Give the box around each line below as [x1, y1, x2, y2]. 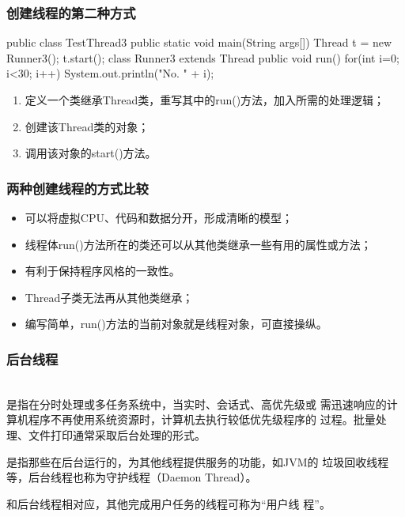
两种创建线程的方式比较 [6, 178, 149, 198]
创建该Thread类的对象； [25, 118, 150, 134]
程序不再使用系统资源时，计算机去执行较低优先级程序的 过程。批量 [28, 411, 376, 428]
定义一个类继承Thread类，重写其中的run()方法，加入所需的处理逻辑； [25, 92, 385, 108]
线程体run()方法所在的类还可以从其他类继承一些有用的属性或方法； [25, 236, 372, 252]
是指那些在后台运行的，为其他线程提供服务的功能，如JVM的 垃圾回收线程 [6, 453, 389, 470]
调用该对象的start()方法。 [25, 145, 157, 161]
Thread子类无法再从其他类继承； [25, 289, 194, 305]
